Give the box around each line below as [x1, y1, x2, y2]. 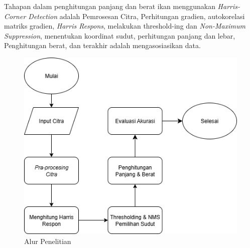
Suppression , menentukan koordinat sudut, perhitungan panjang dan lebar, [4, 30, 235, 41]
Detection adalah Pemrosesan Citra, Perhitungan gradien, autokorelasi [28, 11, 245, 21]
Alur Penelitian [24, 235, 71, 246]
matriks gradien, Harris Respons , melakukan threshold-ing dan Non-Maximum [4, 21, 245, 31]
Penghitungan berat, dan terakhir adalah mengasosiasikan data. [4, 40, 201, 51]
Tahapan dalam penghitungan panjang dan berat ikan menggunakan [4, 1, 215, 11]
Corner [4, 11, 26, 21]
